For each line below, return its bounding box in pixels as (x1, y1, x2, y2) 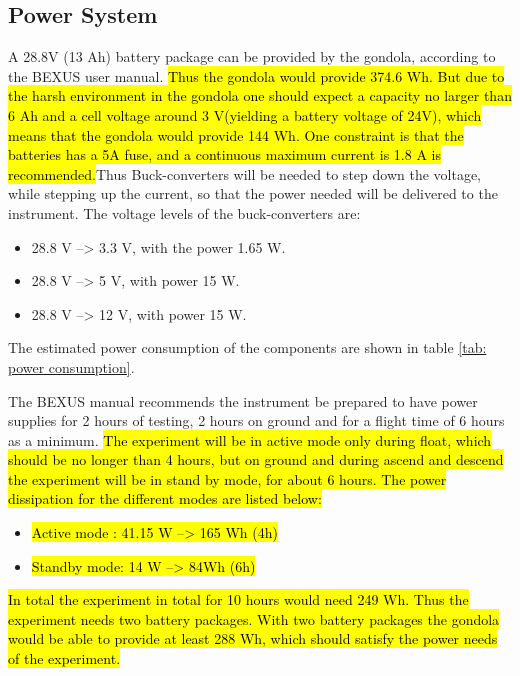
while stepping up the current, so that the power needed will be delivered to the (8, 183, 498, 204)
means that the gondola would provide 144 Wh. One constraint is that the (8, 124, 464, 145)
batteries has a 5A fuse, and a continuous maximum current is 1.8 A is (8, 144, 441, 165)
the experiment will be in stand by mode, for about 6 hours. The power (8, 468, 447, 489)
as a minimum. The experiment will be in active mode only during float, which (8, 429, 492, 450)
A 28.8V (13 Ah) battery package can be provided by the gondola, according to (8, 46, 496, 67)
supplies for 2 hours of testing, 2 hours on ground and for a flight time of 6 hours (8, 410, 505, 431)
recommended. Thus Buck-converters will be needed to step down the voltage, (8, 163, 481, 184)
